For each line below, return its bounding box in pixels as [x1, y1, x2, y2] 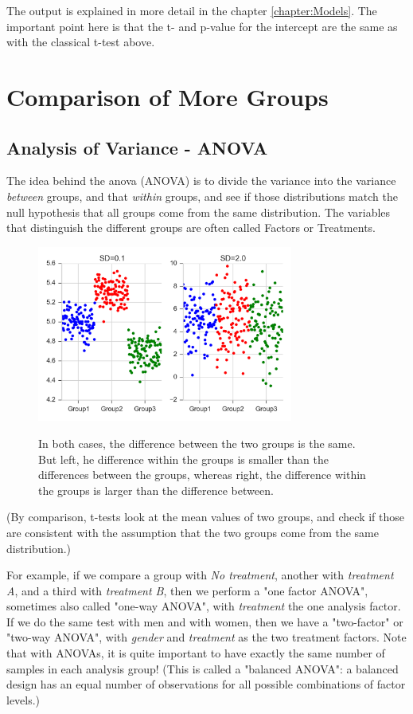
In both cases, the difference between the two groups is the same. [38, 434, 356, 451]
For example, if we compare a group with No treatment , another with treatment [6, 567, 394, 583]
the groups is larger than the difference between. [38, 481, 274, 498]
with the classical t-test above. [6, 33, 155, 50]
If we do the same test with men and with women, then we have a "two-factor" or [6, 613, 403, 630]
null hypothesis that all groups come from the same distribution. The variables [6, 203, 391, 220]
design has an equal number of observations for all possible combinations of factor [6, 676, 406, 692]
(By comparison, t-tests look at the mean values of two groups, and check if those [6, 508, 405, 525]
